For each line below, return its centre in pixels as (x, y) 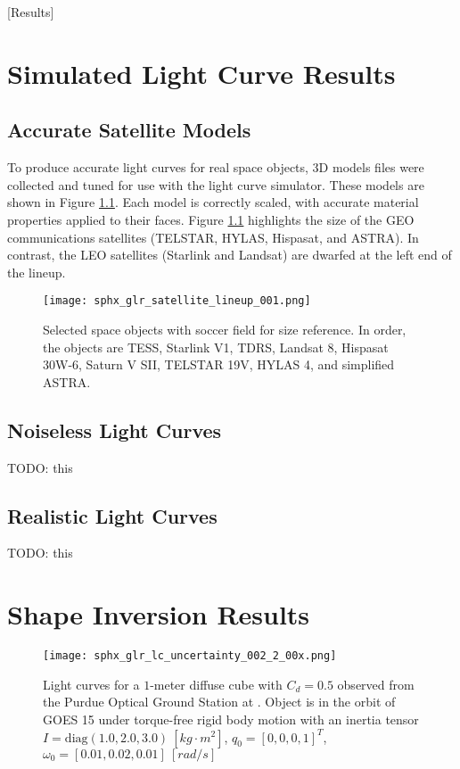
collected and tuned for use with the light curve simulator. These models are (216, 184)
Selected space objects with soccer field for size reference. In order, (225, 329)
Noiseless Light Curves (115, 430)
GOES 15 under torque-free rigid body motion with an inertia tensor (231, 719)
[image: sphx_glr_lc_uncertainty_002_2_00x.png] (190, 656)
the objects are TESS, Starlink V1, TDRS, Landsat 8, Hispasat (216, 347)
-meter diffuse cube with (216, 684)
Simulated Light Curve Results (201, 73)
